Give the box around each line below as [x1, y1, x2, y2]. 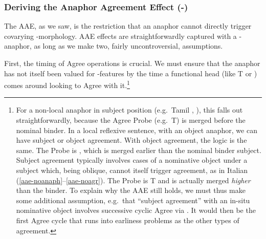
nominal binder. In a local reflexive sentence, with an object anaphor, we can [16, 124, 257, 135]
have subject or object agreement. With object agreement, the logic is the [16, 135, 247, 145]
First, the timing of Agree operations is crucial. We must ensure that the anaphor [4, 58, 260, 68]
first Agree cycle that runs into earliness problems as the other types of [16, 214, 239, 225]
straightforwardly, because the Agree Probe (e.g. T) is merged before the [16, 115, 246, 125]
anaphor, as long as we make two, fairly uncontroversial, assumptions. [4, 40, 223, 51]
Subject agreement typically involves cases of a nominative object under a [16, 155, 248, 165]
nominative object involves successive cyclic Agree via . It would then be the [16, 205, 256, 215]
